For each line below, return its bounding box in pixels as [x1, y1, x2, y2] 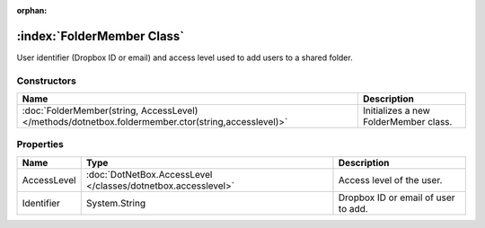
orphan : [16, 5, 48, 15]
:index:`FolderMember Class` [16, 28, 185, 44]
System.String [85, 197, 146, 209]
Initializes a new [362, 104, 431, 117]
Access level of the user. [338, 173, 443, 186]
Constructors [16, 75, 76, 87]
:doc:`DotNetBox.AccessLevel [85, 168, 213, 180]
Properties [16, 138, 65, 151]
